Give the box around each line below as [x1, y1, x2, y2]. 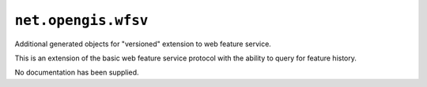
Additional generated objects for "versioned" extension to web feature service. [14, 39, 272, 49]
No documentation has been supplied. [14, 67, 139, 78]
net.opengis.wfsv [14, 12, 149, 29]
